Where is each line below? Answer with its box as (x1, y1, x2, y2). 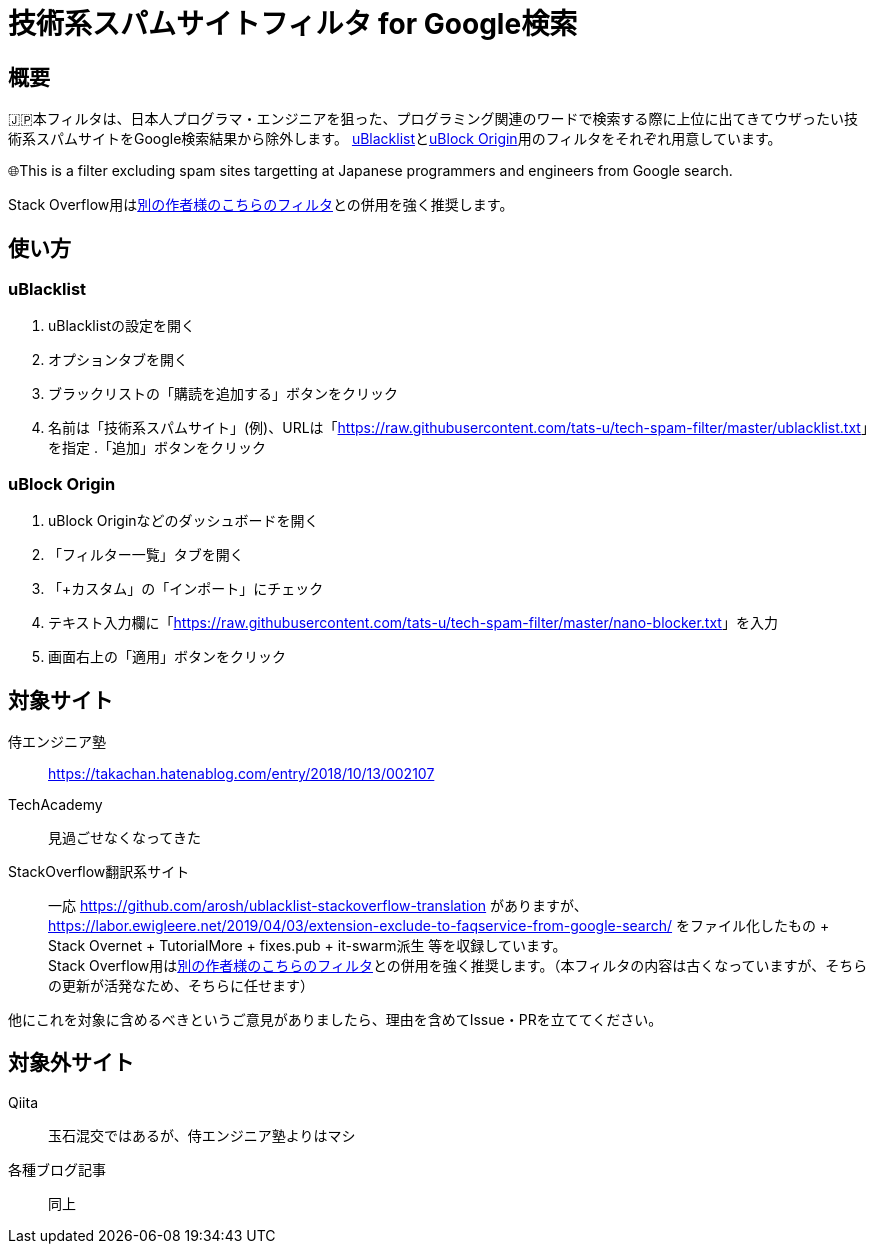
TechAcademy (8, 795, 103, 813)
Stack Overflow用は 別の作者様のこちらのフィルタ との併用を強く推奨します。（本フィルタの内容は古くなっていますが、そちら (48, 956, 868, 974)
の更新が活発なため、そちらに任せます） (48, 976, 314, 994)
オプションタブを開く (48, 351, 188, 369)
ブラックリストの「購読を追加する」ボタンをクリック (48, 385, 398, 403)
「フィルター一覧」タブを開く (48, 546, 244, 564)
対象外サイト (8, 1050, 134, 1076)
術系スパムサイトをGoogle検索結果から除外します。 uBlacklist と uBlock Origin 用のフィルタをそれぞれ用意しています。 (8, 130, 782, 148)
